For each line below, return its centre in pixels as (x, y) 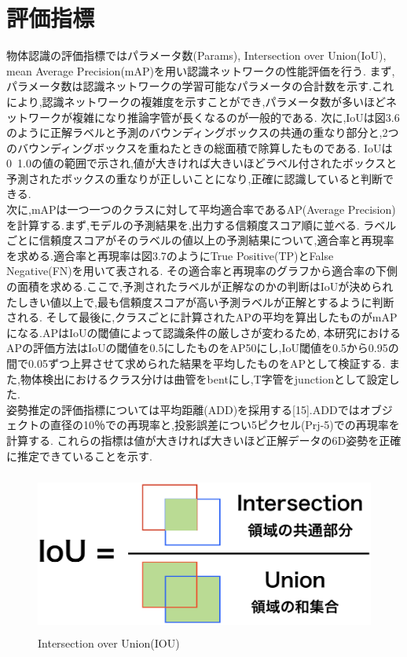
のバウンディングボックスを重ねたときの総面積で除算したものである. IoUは (200, 147)
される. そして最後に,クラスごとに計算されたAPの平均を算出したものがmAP (202, 317)
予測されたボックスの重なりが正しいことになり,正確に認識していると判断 (195, 178)
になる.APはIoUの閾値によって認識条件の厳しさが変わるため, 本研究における (203, 332)
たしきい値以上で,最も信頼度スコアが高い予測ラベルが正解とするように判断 (200, 301)
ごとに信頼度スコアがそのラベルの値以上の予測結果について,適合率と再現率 (200, 240)
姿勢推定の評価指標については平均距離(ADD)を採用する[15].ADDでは (183, 409)
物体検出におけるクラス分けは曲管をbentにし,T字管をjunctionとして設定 (204, 378)
